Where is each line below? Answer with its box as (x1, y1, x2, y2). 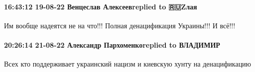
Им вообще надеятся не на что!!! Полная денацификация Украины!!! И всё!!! (4, 20, 236, 30)
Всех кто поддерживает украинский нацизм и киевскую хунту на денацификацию (4, 59, 252, 69)
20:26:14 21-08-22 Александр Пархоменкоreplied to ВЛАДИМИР (4, 39, 220, 50)
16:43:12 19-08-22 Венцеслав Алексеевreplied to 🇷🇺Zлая (4, 1, 197, 11)
